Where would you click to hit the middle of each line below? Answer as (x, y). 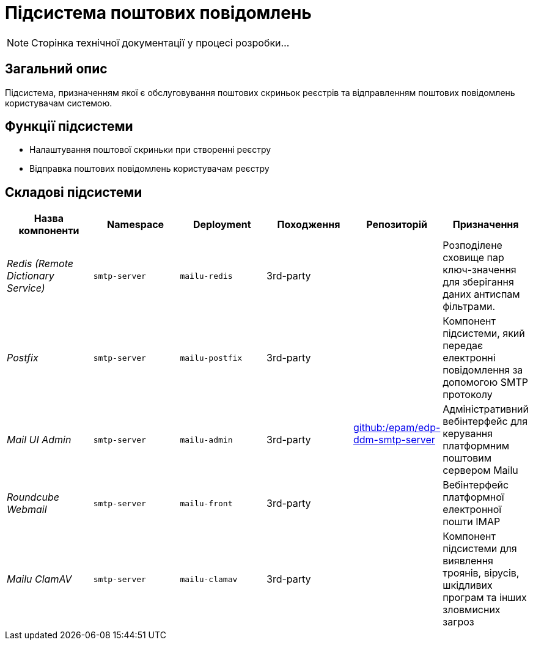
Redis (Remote (40, 264)
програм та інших (485, 598)
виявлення (468, 561)
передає (463, 346)
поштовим (467, 458)
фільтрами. (469, 307)
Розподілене (472, 245)
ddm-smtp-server (394, 440)
